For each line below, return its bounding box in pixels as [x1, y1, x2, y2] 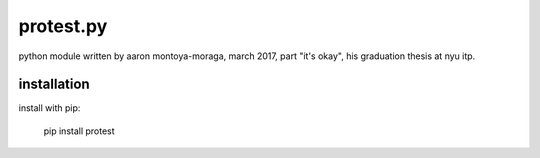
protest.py [18, 15, 108, 37]
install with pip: [18, 102, 81, 114]
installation [18, 76, 90, 93]
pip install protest [43, 125, 115, 137]
